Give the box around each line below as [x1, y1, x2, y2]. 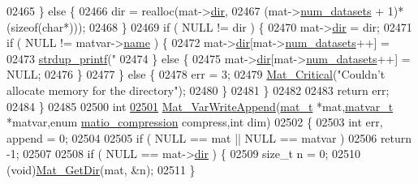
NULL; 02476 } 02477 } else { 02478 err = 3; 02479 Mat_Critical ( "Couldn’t [6, 66, 386, 83]
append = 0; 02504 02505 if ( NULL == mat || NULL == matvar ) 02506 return [6, 129, 412, 146]
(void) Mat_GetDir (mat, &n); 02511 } [6, 160, 196, 178]
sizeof [11, 18, 38, 35]
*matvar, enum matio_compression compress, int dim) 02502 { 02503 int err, [6, 113, 383, 131]
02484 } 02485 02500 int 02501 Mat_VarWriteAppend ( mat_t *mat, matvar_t [6, 97, 394, 114]
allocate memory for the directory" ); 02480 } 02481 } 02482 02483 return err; [6, 81, 390, 98]
